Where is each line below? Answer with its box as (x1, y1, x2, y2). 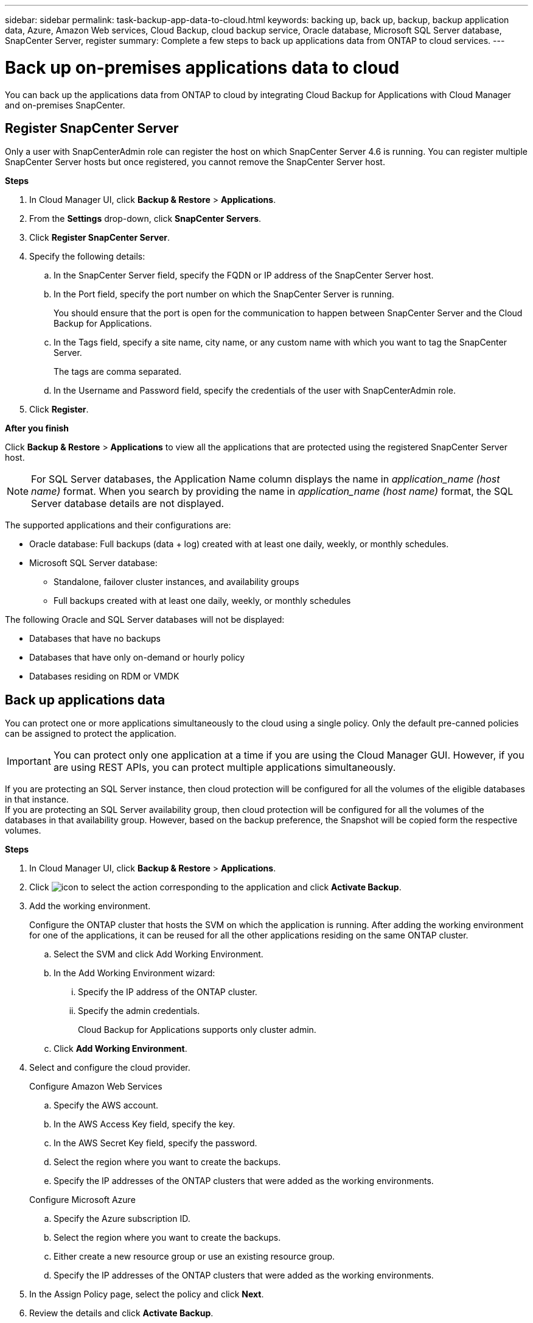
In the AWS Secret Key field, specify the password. (54, 1138, 257, 1149)
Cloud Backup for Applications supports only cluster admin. (78, 1024, 316, 1035)
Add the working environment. (29, 901, 151, 912)
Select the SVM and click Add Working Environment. (54, 949, 263, 960)
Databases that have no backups (29, 633, 161, 644)
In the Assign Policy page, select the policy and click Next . (29, 1289, 264, 1300)
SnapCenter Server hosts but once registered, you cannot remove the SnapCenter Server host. (5, 157, 385, 168)
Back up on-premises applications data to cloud (5, 57, 400, 78)
